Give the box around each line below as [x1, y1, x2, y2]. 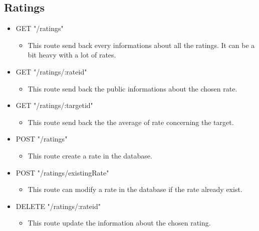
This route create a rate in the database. [28, 150, 152, 160]
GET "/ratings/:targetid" [16, 100, 93, 110]
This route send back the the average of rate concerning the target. [28, 116, 234, 127]
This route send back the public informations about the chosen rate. [28, 83, 237, 93]
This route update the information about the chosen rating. [28, 217, 211, 228]
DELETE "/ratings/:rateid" [16, 200, 101, 211]
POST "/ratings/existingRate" [16, 167, 109, 177]
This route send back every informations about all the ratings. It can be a [28, 39, 255, 50]
